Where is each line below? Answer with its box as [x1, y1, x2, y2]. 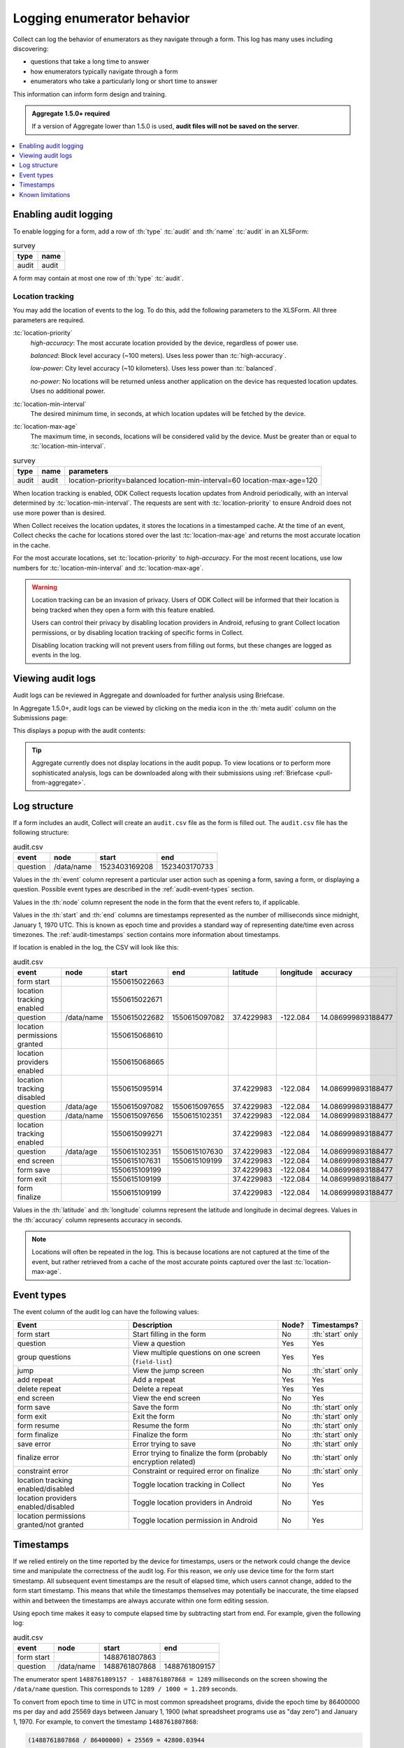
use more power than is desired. [13, 508, 106, 517]
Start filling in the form [132, 1329, 206, 1339]
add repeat [17, 1375, 54, 1384]
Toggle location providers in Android [132, 1498, 253, 1507]
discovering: [13, 44, 49, 52]
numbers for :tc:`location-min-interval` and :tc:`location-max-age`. [13, 564, 204, 572]
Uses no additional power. [30, 387, 106, 395]
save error [17, 1439, 52, 1449]
